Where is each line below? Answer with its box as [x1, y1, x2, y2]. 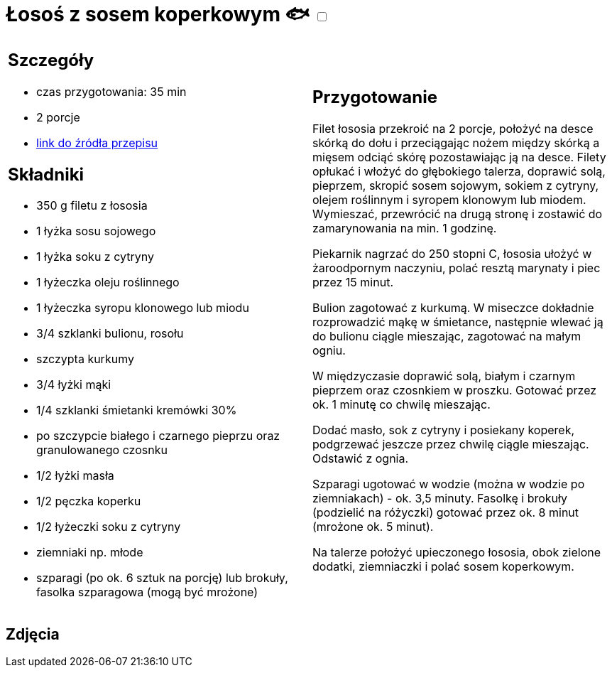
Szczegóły [8, 49, 94, 70]
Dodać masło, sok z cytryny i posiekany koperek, [312, 423, 575, 438]
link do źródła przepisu [36, 135, 158, 150]
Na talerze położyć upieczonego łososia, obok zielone [312, 545, 601, 560]
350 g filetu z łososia [36, 198, 148, 213]
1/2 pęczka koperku [36, 494, 141, 509]
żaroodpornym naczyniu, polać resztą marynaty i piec [312, 261, 601, 276]
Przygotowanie [312, 87, 437, 108]
